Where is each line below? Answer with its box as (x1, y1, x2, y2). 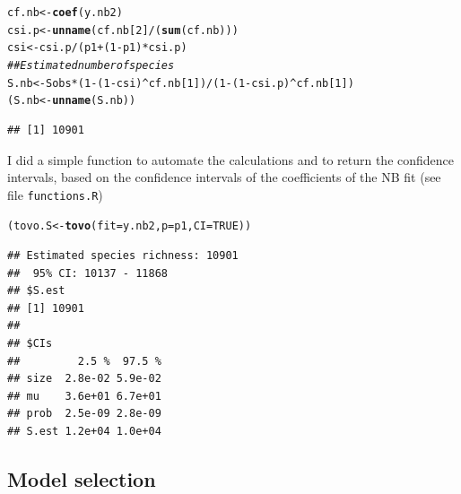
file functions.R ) (7, 185, 103, 204)
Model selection (7, 464, 156, 492)
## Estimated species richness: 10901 (7, 249, 239, 263)
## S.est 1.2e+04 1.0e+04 (7, 424, 161, 438)
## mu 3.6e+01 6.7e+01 (7, 389, 161, 403)
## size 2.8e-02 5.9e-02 (7, 372, 161, 386)
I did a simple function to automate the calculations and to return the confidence (7, 150, 455, 169)
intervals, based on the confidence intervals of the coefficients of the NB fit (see (7, 168, 441, 186)
